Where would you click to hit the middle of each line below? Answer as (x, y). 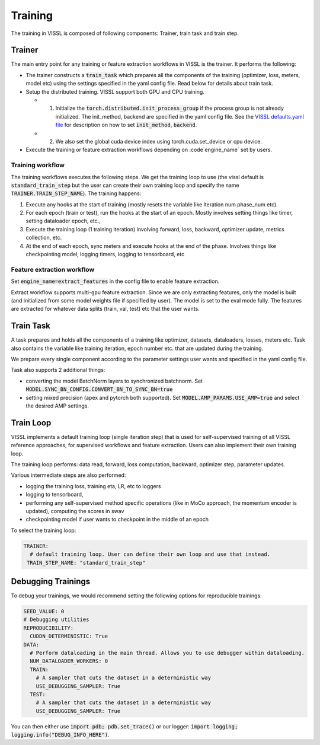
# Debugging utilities (56, 620)
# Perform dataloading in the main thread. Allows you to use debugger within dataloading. (167, 653)
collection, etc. (44, 238)
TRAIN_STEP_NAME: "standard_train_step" (86, 563)
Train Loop (31, 423)
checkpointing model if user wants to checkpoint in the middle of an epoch (117, 520)
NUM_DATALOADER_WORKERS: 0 (69, 661)
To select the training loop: (44, 530)
